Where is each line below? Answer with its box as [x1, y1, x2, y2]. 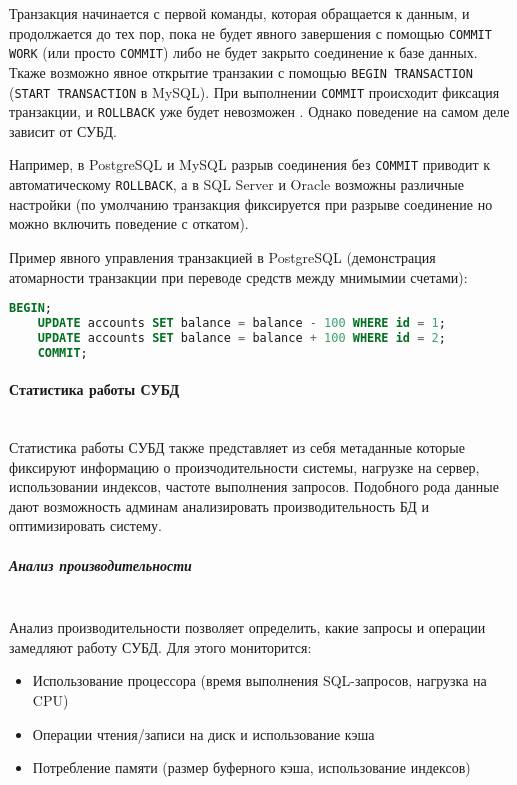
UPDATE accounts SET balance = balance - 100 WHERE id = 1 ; [37, 316, 446, 331]
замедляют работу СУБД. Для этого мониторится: [9, 636, 312, 657]
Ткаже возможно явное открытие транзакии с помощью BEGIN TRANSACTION [9, 61, 473, 82]
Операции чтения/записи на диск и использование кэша [32, 723, 375, 744]
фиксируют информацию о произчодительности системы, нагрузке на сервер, [9, 456, 480, 477]
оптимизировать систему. [9, 515, 162, 536]
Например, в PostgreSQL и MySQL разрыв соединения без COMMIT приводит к [9, 154, 491, 175]
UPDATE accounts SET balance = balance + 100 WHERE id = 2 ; [37, 330, 446, 345]
